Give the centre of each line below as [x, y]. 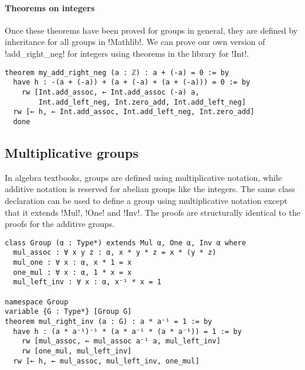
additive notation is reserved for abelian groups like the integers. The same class [150, 189]
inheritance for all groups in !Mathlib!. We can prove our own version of [135, 42]
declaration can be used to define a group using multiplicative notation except [146, 200]
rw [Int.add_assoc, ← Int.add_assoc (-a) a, [111, 92]
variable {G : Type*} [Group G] [68, 312]
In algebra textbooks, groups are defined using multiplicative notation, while [143, 177]
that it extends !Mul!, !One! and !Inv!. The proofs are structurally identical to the [153, 212]
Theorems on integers [50, 7]
